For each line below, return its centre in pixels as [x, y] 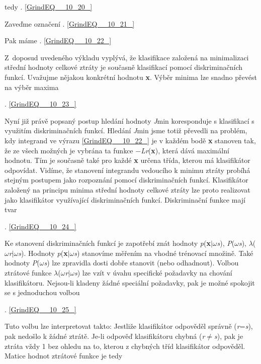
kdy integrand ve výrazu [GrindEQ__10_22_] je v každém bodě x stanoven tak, [130, 140]
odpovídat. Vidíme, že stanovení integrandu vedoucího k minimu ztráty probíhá [127, 170]
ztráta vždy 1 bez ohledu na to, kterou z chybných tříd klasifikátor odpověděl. [125, 346]
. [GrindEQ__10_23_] [40, 104]
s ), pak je [229, 336]
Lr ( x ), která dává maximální [185, 150]
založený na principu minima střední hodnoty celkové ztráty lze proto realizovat [127, 189]
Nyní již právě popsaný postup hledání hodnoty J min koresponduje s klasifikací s [129, 120]
